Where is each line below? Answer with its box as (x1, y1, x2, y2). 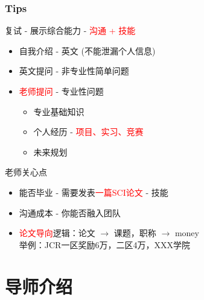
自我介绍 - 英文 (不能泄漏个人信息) (19, 44, 156, 57)
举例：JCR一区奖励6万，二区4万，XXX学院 (19, 238, 190, 251)
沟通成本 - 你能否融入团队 (19, 206, 121, 219)
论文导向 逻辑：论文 (19, 227, 95, 239)
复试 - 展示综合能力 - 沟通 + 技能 (5, 24, 136, 37)
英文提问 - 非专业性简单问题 (19, 64, 129, 77)
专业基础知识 (33, 105, 84, 117)
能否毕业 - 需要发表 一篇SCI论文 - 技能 (19, 186, 168, 198)
